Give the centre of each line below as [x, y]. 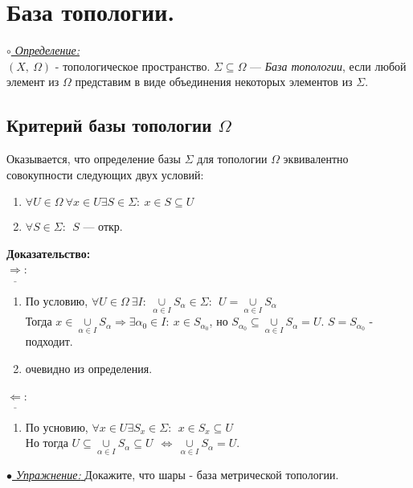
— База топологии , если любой [328, 66]
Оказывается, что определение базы [94, 159]
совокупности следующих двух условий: [105, 174]
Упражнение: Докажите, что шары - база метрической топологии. [178, 474]
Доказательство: [49, 253]
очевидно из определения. [89, 368]
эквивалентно [316, 159]
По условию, [57, 300]
